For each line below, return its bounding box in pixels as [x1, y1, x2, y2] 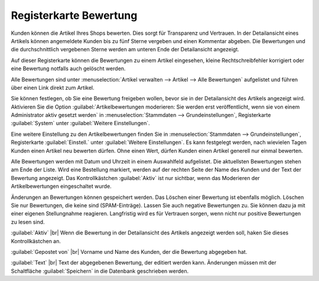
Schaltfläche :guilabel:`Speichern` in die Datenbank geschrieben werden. [11, 267, 189, 275]
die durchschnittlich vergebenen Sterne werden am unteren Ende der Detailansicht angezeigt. [11, 46, 239, 53]
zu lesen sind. [11, 218, 45, 226]
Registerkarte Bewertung [11, 9, 138, 22]
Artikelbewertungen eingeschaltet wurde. [11, 183, 112, 190]
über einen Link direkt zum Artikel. [11, 84, 95, 91]
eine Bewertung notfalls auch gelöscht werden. [11, 65, 126, 72]
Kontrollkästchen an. [11, 237, 61, 244]
